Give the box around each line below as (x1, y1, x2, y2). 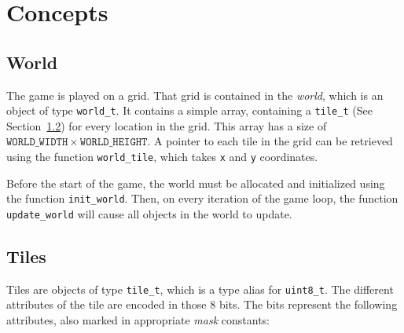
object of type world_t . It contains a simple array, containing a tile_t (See (6, 102, 373, 119)
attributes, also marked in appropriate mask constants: (6, 312, 270, 328)
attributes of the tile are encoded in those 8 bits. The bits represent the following (6, 296, 398, 313)
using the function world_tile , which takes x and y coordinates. (6, 148, 318, 165)
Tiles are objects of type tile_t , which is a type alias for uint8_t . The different (6, 280, 394, 297)
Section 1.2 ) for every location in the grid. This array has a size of (6, 117, 327, 134)
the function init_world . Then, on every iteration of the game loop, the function (6, 190, 398, 207)
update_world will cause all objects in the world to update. (6, 205, 292, 221)
